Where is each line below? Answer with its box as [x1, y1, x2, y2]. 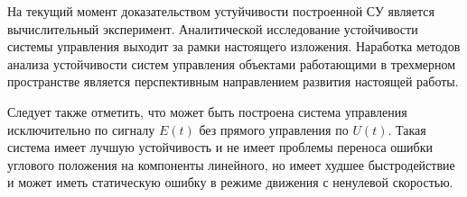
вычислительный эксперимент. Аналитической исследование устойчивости [7, 19, 418, 38]
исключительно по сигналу [7, 120, 155, 139]
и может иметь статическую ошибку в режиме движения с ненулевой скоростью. [7, 173, 453, 192]
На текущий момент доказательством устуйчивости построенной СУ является [7, 2, 434, 20]
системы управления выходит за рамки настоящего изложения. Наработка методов [7, 37, 461, 56]
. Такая [388, 120, 426, 139]
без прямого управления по [199, 120, 349, 139]
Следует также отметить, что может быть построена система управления [7, 102, 407, 121]
